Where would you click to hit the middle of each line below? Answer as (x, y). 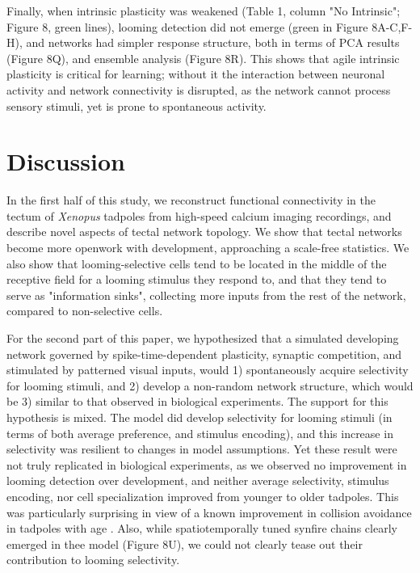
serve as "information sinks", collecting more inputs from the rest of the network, (206, 295)
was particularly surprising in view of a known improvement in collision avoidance (209, 512)
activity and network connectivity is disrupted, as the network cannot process (199, 89)
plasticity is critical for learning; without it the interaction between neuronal (196, 74)
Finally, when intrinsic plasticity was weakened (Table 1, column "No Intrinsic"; (204, 11)
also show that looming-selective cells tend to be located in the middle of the (197, 263)
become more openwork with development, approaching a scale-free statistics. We (208, 248)
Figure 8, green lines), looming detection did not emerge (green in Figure (187, 26)
